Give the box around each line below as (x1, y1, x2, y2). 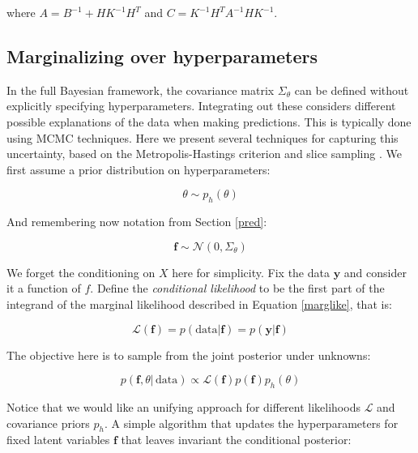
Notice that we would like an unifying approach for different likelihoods (6, 398, 360, 415)
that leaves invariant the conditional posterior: (121, 431, 352, 448)
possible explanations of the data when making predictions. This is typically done (6, 113, 412, 130)
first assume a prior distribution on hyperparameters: (6, 160, 271, 177)
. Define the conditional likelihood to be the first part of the (90, 280, 385, 297)
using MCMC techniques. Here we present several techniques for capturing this (6, 129, 399, 146)
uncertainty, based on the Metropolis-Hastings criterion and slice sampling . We (6, 145, 402, 162)
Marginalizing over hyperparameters (6, 43, 318, 68)
